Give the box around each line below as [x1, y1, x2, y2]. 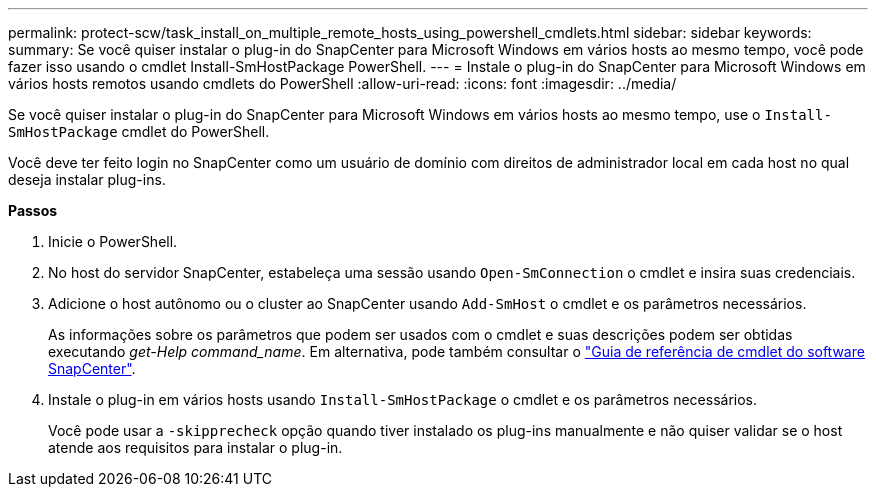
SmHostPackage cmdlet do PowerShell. [8, 123, 270, 140]
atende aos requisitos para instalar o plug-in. [48, 439, 343, 456]
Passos [8, 202, 58, 219]
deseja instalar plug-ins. [8, 171, 166, 188]
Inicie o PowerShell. [48, 233, 178, 250]
